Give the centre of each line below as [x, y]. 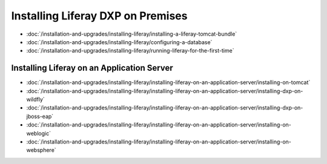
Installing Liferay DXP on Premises [99, 16]
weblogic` [39, 133]
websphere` [41, 150]
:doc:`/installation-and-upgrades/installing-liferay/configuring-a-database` [119, 42]
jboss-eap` [40, 116]
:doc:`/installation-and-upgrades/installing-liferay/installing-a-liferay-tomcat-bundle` [132, 34]
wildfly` [35, 99]
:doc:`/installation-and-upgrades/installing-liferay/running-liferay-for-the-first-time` [130, 51]
